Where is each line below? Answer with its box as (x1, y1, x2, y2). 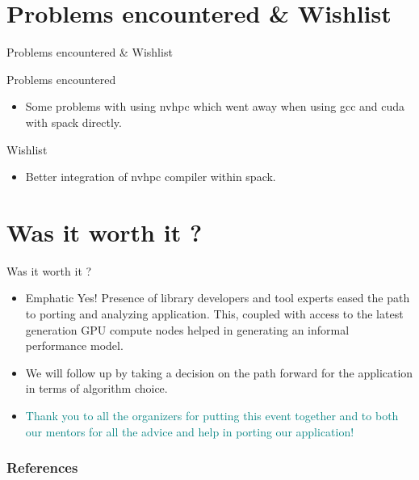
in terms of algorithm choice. (25, 380, 168, 397)
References (6, 457, 78, 478)
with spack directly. (25, 113, 122, 130)
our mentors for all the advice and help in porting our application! (25, 423, 354, 440)
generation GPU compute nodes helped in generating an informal (25, 321, 350, 338)
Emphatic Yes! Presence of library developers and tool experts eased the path (25, 289, 410, 306)
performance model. (25, 337, 124, 354)
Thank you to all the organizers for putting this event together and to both (25, 406, 399, 423)
